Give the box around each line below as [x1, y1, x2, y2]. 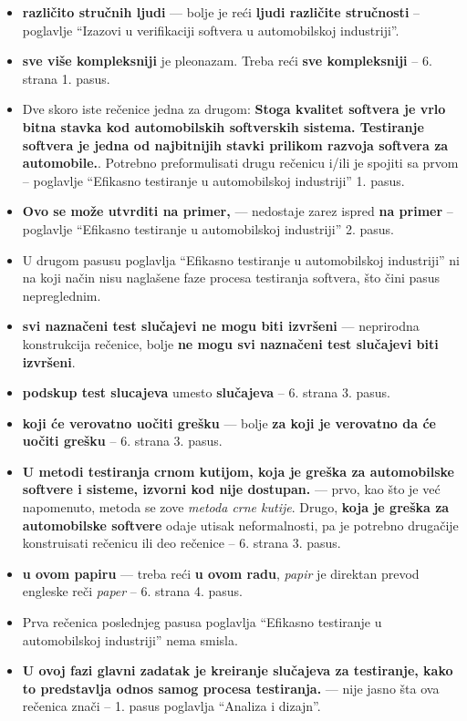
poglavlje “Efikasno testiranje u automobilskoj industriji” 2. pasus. [22, 219, 394, 238]
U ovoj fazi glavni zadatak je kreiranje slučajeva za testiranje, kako [22, 661, 453, 680]
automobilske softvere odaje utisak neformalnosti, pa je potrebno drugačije [22, 515, 459, 534]
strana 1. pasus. [22, 68, 110, 88]
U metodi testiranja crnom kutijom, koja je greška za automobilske [22, 461, 454, 480]
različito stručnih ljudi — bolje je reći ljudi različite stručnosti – [22, 3, 420, 21]
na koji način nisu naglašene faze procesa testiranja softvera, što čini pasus [22, 268, 441, 287]
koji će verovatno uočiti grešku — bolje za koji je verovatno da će [22, 413, 436, 432]
